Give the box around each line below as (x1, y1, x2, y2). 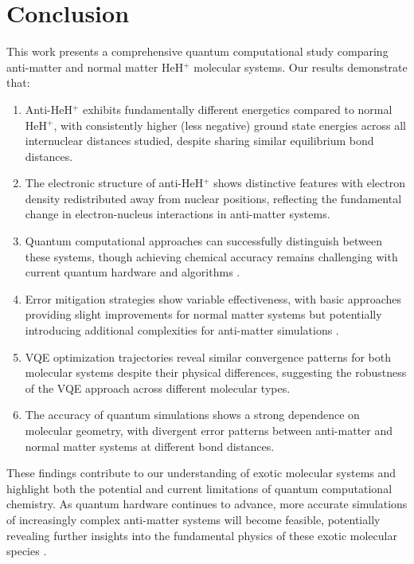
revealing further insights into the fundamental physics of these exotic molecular (6, 527, 397, 543)
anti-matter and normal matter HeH (6, 58, 184, 75)
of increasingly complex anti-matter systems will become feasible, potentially (6, 511, 381, 527)
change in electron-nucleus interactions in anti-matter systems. (25, 206, 330, 222)
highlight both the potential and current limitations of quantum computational (6, 480, 393, 496)
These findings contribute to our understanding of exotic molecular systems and (6, 464, 396, 481)
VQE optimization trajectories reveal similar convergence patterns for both (25, 348, 391, 365)
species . (6, 542, 47, 559)
